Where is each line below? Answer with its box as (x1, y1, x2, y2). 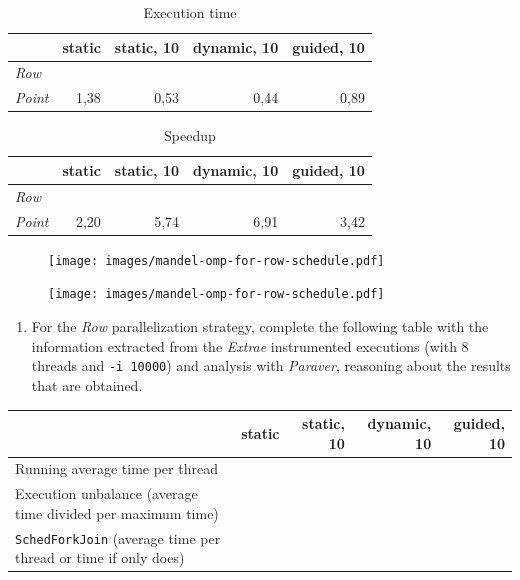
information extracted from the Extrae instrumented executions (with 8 (31, 335, 469, 356)
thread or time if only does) (15, 547, 185, 568)
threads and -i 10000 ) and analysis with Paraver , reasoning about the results (31, 355, 511, 376)
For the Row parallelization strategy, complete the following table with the (31, 316, 489, 337)
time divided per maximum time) (15, 502, 219, 523)
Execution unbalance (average (15, 483, 198, 504)
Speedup (164, 125, 216, 146)
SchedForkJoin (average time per (15, 527, 221, 548)
